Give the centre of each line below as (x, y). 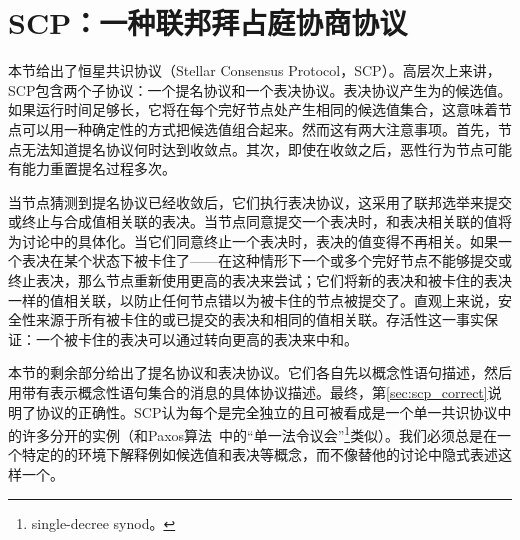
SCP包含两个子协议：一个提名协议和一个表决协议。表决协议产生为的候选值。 (260, 89)
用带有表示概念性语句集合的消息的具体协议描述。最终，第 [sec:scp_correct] (248, 392)
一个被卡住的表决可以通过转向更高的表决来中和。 (196, 338)
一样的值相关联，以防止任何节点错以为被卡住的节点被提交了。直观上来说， (253, 299)
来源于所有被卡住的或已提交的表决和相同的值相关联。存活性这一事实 (259, 319)
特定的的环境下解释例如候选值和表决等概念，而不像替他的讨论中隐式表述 (259, 454)
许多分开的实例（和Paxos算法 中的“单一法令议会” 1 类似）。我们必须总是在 (259, 433)
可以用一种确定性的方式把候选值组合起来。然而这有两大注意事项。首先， (259, 128)
